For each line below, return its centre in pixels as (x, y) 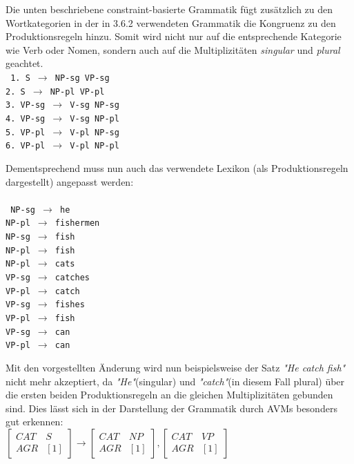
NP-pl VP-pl (77, 91)
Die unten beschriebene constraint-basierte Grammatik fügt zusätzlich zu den (169, 9)
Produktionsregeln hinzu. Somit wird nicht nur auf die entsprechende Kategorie (174, 36)
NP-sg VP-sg (82, 78)
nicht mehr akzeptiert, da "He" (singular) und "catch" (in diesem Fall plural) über (175, 381)
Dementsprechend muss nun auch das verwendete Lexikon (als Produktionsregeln (177, 167)
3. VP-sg (26, 105)
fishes (70, 305)
